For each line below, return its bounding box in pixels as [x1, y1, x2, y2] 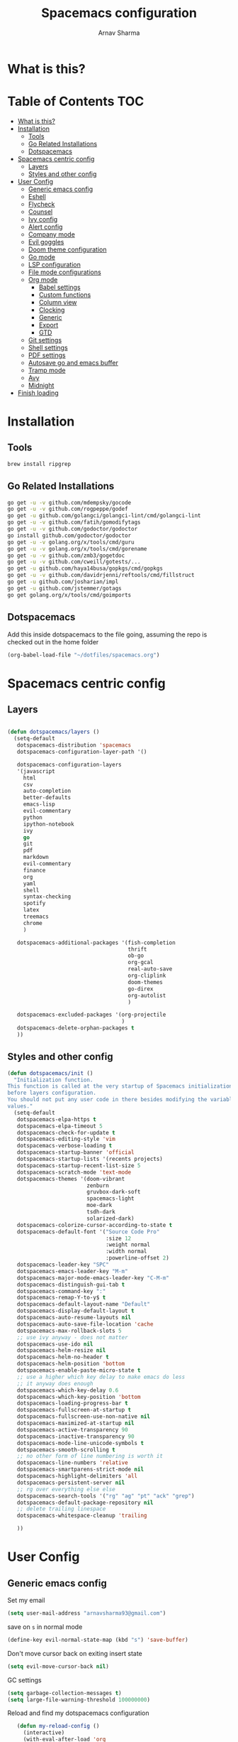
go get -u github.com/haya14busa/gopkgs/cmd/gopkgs [7, 565, 163, 573]
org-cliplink [127, 972, 166, 979]
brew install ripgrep [7, 460, 72, 467]
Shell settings [28, 343, 69, 352]
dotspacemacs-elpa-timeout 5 [16, 1122, 103, 1130]
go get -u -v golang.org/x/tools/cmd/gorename [7, 545, 147, 552]
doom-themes [127, 978, 163, 985]
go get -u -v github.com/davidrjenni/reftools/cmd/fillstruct [7, 572, 195, 579]
